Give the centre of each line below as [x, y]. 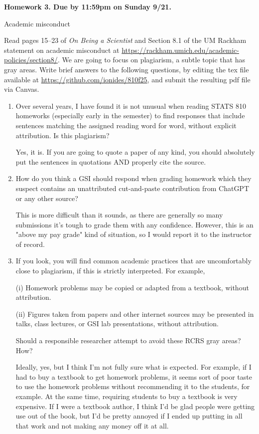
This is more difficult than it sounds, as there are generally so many [119, 215]
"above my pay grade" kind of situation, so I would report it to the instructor [134, 234]
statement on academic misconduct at [62, 50]
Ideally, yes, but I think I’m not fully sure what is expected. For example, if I [133, 367]
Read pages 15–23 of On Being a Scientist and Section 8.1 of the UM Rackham [125, 40]
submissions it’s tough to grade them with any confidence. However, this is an [134, 224]
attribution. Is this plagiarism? [63, 135]
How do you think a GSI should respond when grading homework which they [133, 178]
